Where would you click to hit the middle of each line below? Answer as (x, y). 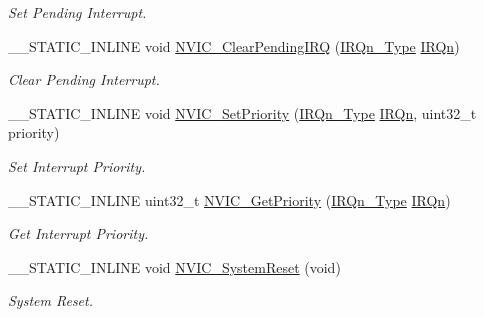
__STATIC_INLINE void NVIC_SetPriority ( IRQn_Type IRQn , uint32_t (242, 112)
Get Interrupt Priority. (78, 233)
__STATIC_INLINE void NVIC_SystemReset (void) (174, 266)
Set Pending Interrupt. (77, 12)
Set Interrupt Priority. (77, 165)
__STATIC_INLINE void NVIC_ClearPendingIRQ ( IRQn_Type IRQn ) (234, 45)
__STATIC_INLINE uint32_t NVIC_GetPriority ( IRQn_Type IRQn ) (229, 199)
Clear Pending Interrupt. (84, 79)
